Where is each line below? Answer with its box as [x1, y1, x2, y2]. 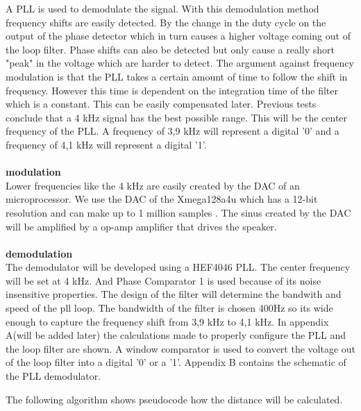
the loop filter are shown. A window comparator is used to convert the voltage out [6, 341, 356, 355]
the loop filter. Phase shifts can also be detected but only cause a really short [6, 42, 335, 56]
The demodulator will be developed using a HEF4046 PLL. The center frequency [6, 260, 351, 274]
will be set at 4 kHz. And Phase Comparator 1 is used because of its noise [6, 273, 321, 287]
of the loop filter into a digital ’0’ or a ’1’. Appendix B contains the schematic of [6, 355, 346, 369]
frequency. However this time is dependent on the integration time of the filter [6, 83, 339, 97]
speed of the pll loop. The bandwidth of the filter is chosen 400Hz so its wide [6, 301, 333, 315]
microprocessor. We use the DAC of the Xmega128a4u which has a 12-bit [6, 192, 318, 206]
